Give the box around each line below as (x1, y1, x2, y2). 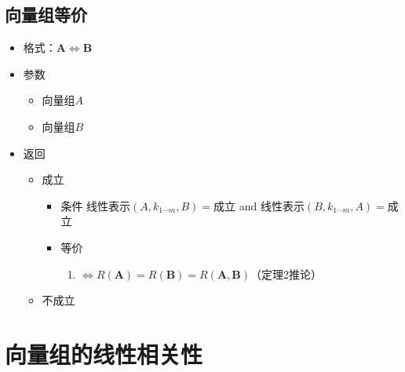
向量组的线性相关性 (5, 337, 203, 370)
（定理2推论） (250, 265, 323, 282)
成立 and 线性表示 (213, 197, 305, 213)
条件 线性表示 (60, 197, 131, 213)
